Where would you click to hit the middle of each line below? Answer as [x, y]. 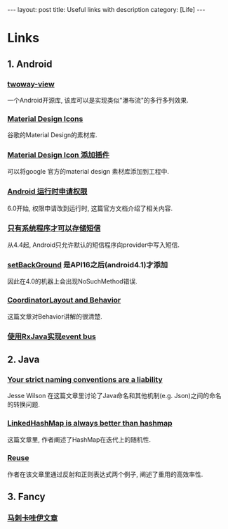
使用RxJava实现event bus [52, 336]
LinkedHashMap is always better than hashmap [90, 423]
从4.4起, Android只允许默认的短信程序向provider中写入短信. [94, 245]
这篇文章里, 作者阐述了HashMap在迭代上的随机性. [79, 439]
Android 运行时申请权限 [47, 191]
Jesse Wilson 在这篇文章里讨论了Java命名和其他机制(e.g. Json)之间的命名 [114, 396]
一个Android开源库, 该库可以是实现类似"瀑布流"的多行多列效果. [98, 100]
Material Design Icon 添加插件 [59, 155]
